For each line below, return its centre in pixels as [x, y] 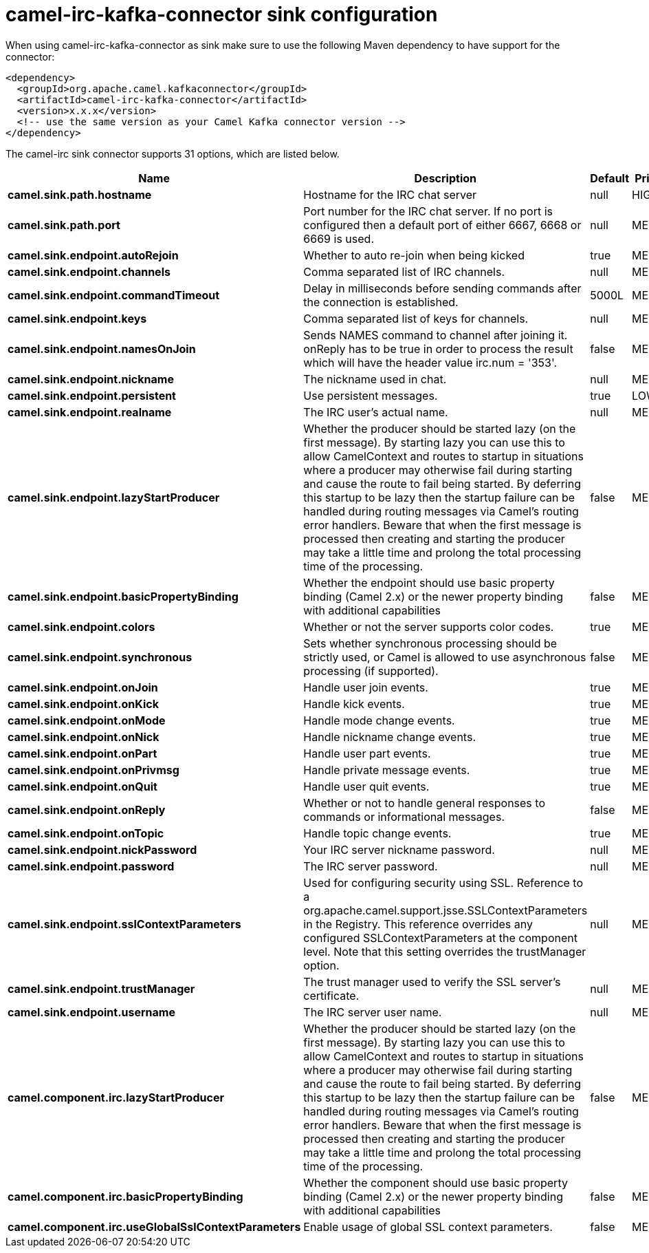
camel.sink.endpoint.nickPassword [102, 849]
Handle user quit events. [366, 786]
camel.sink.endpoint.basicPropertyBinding [123, 596]
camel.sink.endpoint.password [91, 866]
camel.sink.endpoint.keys [77, 318]
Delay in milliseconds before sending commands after [442, 288]
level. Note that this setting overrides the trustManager [445, 951]
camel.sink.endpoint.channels [89, 271]
